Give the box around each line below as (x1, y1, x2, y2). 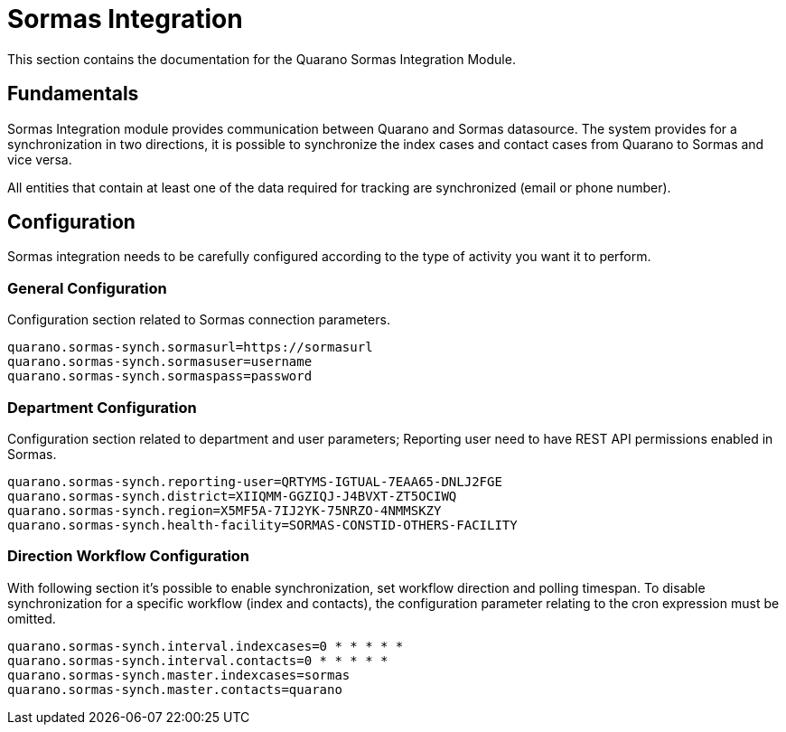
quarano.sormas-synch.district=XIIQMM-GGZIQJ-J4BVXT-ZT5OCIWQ (7, 488, 457, 503)
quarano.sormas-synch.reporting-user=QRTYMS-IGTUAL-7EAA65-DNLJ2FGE (7, 474, 502, 489)
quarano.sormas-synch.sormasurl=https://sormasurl (7, 340, 373, 355)
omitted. (7, 610, 56, 626)
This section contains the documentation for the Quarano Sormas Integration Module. (7, 51, 516, 67)
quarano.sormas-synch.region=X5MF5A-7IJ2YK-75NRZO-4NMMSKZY (7, 502, 442, 518)
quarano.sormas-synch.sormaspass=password (7, 369, 313, 384)
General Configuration (7, 278, 167, 297)
